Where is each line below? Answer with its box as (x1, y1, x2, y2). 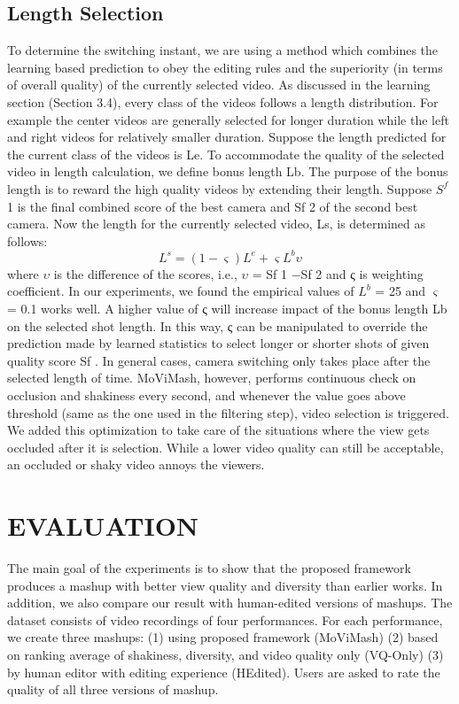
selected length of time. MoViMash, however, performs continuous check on (7, 368, 416, 387)
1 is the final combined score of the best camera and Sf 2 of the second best (7, 197, 418, 215)
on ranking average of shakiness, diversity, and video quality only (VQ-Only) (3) (7, 646, 444, 664)
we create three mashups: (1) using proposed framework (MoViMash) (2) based (7, 628, 439, 646)
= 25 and (375, 282, 426, 300)
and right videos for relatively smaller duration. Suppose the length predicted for (7, 128, 447, 146)
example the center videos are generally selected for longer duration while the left (7, 110, 449, 128)
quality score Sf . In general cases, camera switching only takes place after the (7, 351, 431, 369)
